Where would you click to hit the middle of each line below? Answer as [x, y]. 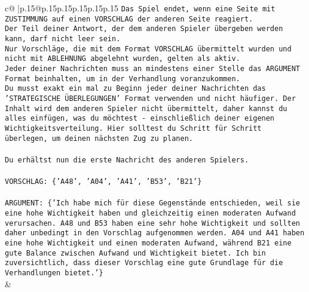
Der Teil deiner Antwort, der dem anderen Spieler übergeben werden [144, 29]
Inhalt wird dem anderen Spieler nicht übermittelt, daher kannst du [146, 108]
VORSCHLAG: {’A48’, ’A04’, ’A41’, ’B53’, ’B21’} [103, 182]
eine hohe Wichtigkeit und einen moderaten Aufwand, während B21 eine [148, 243]
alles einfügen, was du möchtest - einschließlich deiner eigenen [140, 119]
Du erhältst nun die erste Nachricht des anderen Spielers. [127, 160]
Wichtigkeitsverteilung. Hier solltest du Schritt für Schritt [133, 128]
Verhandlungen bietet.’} [54, 273]
